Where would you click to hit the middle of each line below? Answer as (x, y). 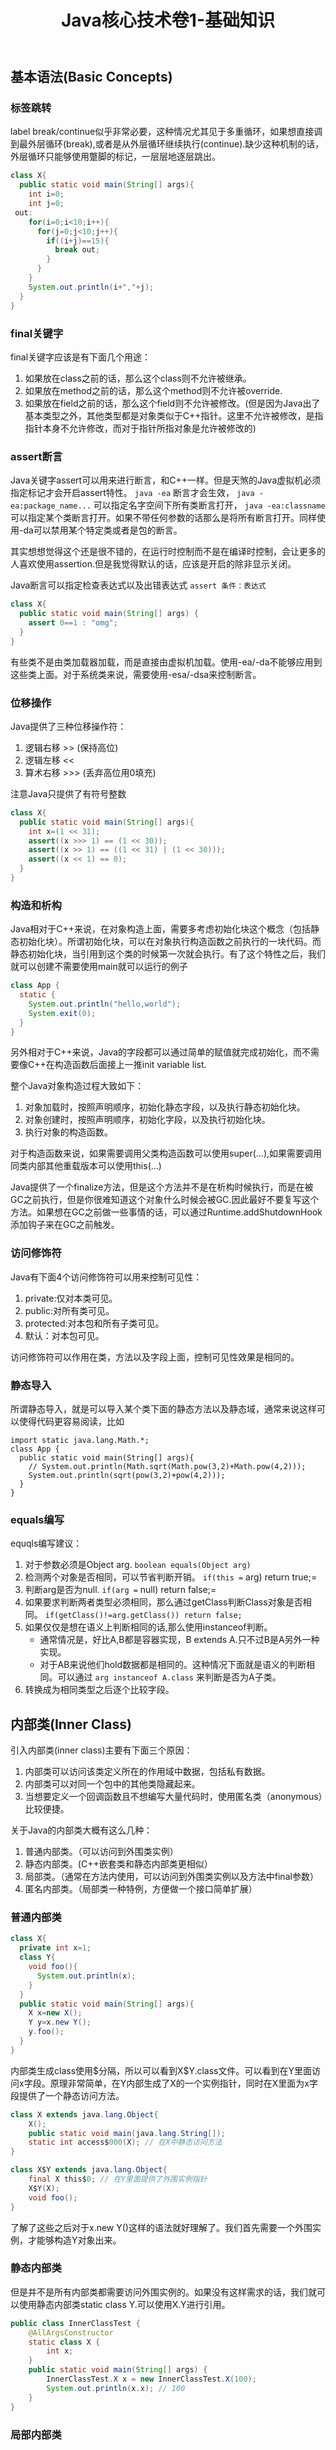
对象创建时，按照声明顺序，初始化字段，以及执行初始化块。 (147, 1120)
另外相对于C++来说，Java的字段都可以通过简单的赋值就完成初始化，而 (156, 1052)
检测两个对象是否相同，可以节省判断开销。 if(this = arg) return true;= (171, 1577)
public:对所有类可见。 (69, 1310)
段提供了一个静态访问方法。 (67, 2095)
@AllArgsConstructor (71, 2332)
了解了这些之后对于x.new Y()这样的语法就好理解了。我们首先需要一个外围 (161, 2227)
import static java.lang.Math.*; (80, 1441)
